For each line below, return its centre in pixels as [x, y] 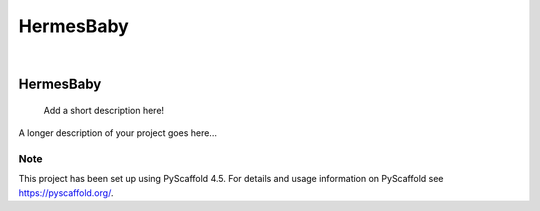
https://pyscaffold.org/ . [66, 192]
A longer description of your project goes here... [117, 133]
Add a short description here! [104, 110]
